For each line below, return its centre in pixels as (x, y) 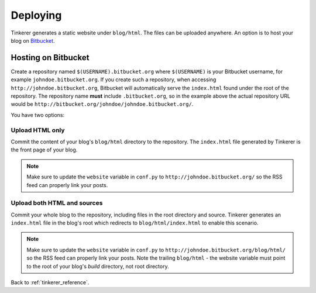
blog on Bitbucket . (33, 40)
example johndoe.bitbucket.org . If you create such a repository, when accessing (114, 80)
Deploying (36, 15)
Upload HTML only (38, 130)
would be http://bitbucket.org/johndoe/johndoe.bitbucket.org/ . (102, 104)
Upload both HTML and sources (57, 203)
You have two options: (38, 115)
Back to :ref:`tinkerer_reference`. (50, 282)
